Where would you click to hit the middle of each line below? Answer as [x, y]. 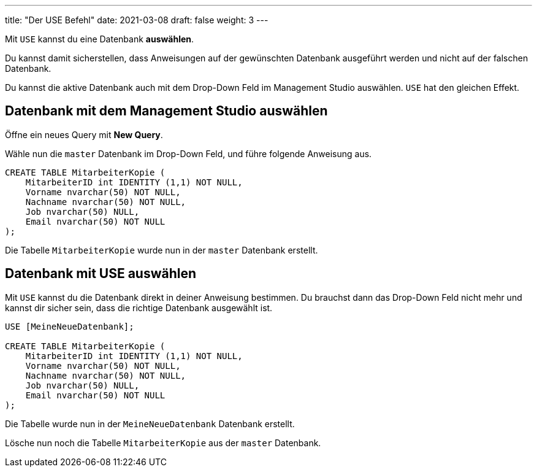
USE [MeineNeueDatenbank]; [70, 326]
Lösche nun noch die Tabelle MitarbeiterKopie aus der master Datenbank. [163, 443]
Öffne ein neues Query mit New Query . [84, 134]
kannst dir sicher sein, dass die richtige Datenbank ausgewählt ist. [139, 308]
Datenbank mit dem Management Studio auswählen [166, 111]
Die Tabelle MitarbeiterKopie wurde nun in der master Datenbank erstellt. [162, 250]
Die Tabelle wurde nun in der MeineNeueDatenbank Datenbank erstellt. [150, 424]
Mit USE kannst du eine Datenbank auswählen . [100, 39]
